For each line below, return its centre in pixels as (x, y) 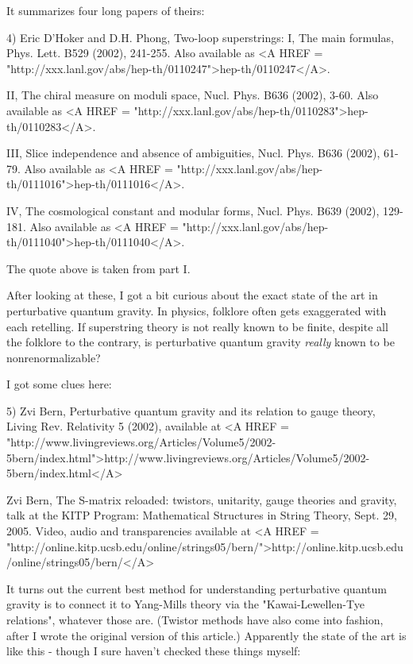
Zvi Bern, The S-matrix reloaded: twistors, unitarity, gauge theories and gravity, (202, 499)
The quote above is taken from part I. (98, 268)
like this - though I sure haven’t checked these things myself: (154, 651)
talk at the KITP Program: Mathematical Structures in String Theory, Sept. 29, (202, 515)
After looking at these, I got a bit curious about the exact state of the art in (192, 295)
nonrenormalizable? (54, 357)
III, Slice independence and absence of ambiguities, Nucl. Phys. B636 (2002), (193, 153)
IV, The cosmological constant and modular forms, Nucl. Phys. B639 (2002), (193, 210)
